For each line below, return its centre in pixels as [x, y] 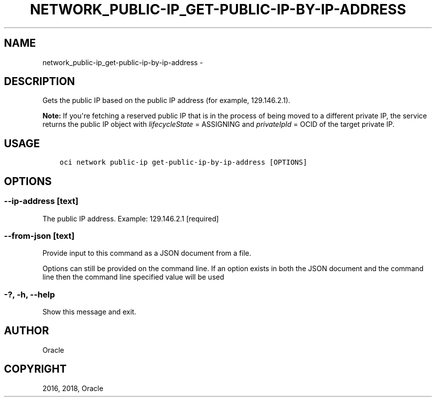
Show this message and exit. [89, 312]
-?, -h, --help [30, 294]
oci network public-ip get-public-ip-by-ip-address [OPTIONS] [183, 162]
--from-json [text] [39, 236]
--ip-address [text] [41, 201]
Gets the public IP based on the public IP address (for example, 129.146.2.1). [166, 100]
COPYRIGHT [35, 369]
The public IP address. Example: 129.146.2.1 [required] [131, 218]
